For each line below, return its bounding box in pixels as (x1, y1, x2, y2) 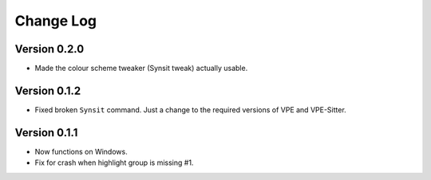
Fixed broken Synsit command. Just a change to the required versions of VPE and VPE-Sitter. (34, 104, 346, 115)
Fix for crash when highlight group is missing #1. (34, 158, 194, 167)
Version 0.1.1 (14, 126, 78, 139)
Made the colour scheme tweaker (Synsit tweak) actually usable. (34, 64, 248, 73)
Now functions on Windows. (34, 147, 128, 156)
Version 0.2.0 (14, 42, 85, 56)
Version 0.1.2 (14, 84, 81, 97)
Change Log (14, 12, 97, 29)
